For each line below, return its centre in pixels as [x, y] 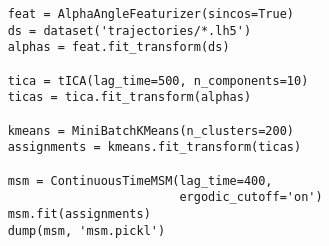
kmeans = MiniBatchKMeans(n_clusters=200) [150, 130]
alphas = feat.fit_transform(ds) [118, 47]
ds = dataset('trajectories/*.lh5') [129, 30]
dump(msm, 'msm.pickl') [86, 230]
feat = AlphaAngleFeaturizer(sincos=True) [150, 14]
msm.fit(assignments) [79, 213]
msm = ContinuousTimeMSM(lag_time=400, [140, 180]
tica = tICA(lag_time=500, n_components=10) [158, 80]
